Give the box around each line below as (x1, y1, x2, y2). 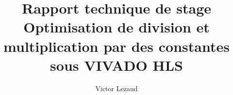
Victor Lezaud (95, 83, 138, 93)
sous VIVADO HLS (50, 55, 183, 75)
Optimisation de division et (23, 17, 210, 37)
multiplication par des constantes (3, 36, 230, 56)
